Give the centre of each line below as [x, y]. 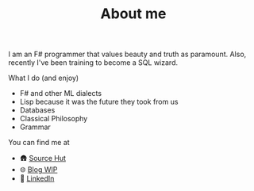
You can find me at [39, 143]
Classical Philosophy [54, 119]
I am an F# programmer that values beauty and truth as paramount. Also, [127, 54]
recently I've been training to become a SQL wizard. [93, 63]
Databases [37, 110]
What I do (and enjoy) [44, 78]
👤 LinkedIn [37, 178]
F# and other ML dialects [60, 94]
